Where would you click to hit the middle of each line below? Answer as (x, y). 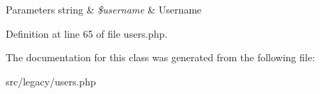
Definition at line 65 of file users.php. (87, 33)
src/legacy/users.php (51, 81)
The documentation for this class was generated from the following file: (160, 57)
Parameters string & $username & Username (104, 9)
